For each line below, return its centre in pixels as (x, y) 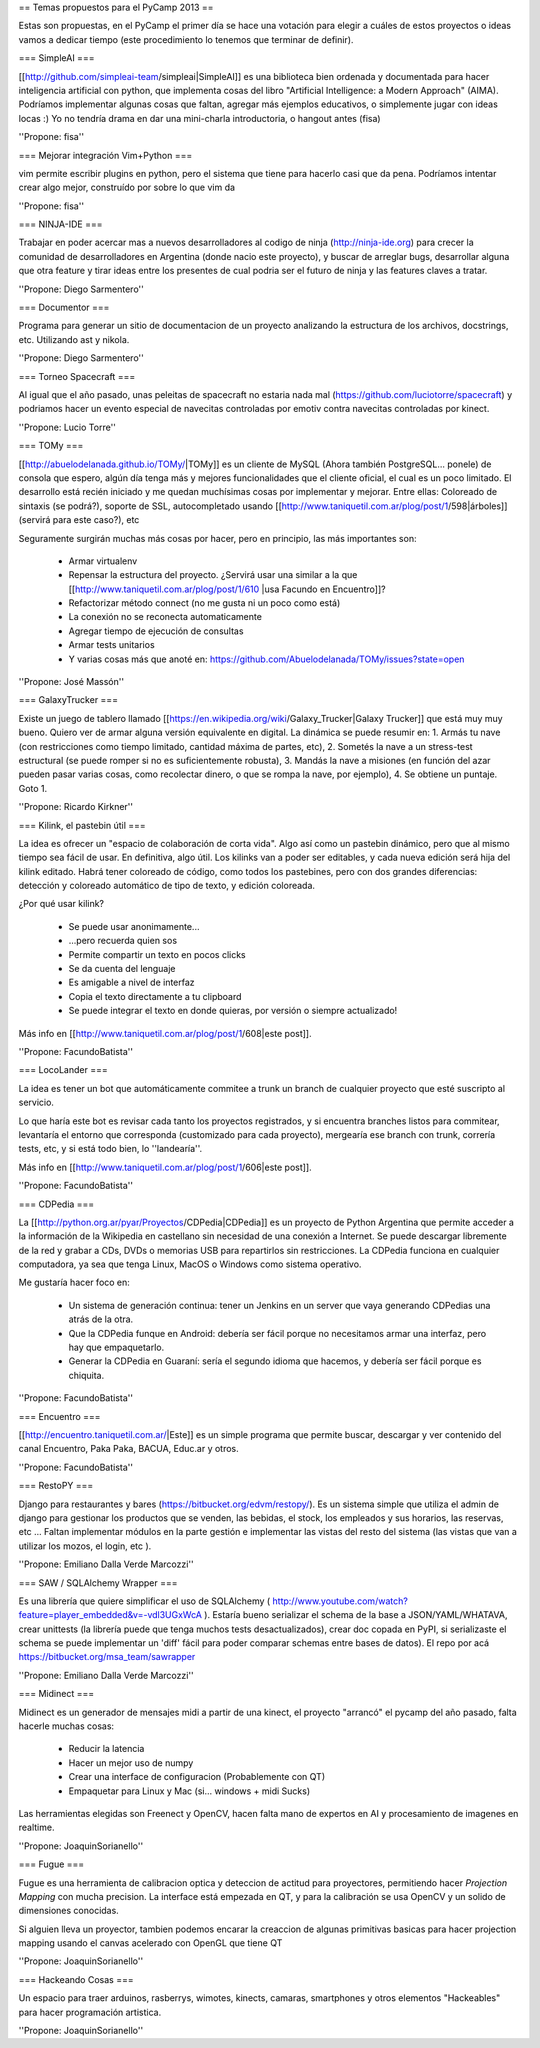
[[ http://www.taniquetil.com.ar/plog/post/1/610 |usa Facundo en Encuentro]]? (227, 589)
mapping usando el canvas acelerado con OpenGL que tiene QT (150, 1943)
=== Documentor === (64, 307)
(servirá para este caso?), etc (79, 520)
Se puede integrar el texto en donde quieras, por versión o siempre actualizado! (233, 1011)
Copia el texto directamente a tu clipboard (155, 996)
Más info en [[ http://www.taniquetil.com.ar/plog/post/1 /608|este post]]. (165, 1033)
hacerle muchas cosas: (66, 1726)
